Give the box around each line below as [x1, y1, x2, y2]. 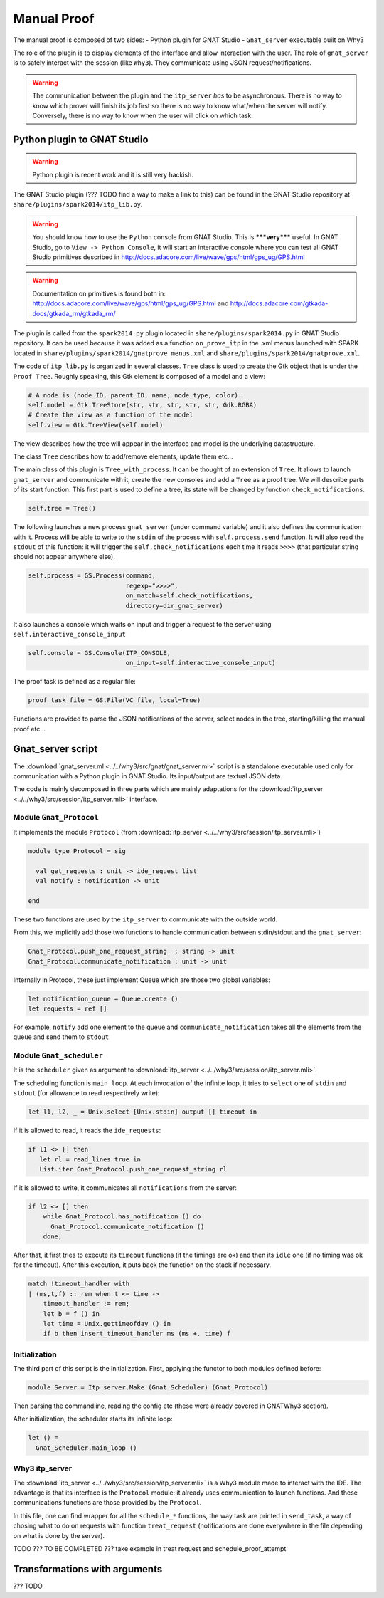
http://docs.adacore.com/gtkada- [230, 299, 329, 308]
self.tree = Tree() [28, 504, 96, 513]
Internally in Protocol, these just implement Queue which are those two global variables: [13, 976, 270, 984]
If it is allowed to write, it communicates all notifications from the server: [13, 1183, 238, 1192]
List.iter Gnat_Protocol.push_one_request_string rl [39, 1165, 228, 1173]
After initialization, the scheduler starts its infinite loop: [13, 1414, 173, 1424]
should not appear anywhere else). [13, 553, 115, 561]
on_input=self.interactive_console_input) [125, 659, 276, 667]
